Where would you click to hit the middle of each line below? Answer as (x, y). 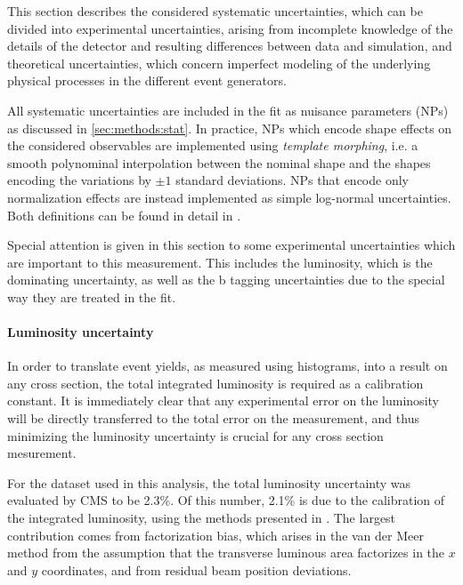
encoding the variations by (79, 180)
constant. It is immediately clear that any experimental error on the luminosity (223, 401)
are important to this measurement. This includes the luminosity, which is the (220, 262)
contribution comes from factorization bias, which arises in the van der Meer (215, 535)
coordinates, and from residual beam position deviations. (196, 569)
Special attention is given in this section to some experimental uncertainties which (231, 245)
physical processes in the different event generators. (147, 80)
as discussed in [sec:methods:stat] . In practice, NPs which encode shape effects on (230, 128)
